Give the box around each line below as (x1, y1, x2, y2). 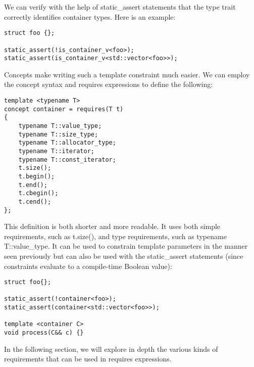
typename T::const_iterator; (18, 156, 116, 163)
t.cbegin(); (18, 190, 59, 197)
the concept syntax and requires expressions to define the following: (4, 79, 213, 89)
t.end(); (18, 181, 47, 189)
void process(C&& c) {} (4, 329, 84, 337)
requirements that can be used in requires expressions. (4, 353, 172, 364)
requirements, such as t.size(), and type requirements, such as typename (4, 231, 227, 241)
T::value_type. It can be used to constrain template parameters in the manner (4, 241, 248, 251)
